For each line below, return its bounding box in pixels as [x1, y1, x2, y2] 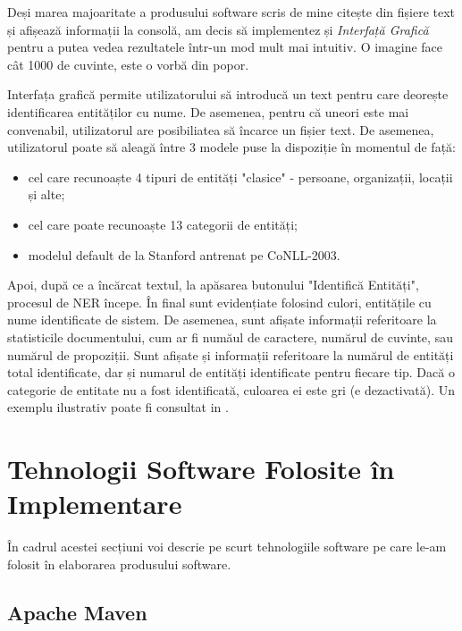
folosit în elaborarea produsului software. [7, 554, 231, 573]
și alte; [28, 185, 65, 204]
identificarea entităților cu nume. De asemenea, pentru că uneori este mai [7, 102, 409, 121]
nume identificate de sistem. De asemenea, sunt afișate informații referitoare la [7, 310, 437, 329]
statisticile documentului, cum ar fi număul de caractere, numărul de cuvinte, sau [7, 327, 453, 346]
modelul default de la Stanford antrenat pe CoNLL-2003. [28, 245, 340, 264]
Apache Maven [7, 598, 147, 626]
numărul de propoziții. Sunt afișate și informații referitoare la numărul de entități [7, 345, 454, 364]
